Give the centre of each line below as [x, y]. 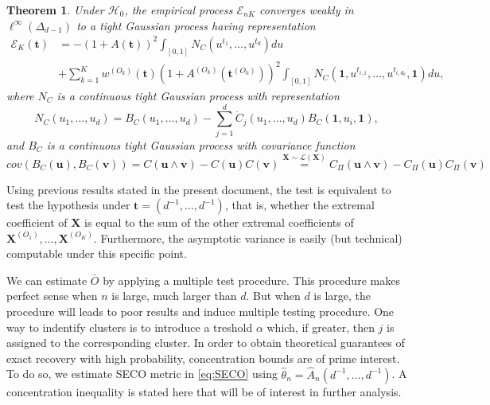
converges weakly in [307, 10]
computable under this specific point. [97, 253]
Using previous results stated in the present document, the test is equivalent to [199, 189]
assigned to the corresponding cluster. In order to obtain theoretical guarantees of [206, 343]
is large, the [342, 296]
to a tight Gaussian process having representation [196, 25]
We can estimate [47, 280]
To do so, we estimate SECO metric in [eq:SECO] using [142, 374]
